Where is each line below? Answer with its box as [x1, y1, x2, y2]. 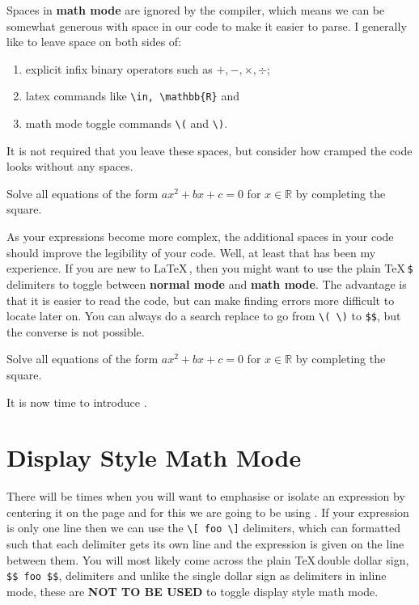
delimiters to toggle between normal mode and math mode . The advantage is [6, 275, 407, 292]
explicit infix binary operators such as [25, 60, 213, 77]
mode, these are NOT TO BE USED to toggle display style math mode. [6, 582, 379, 599]
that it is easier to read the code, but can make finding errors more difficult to [6, 291, 395, 308]
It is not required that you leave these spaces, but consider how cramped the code [6, 142, 413, 159]
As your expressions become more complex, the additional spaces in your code [6, 228, 394, 245]
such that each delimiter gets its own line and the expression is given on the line [6, 535, 404, 552]
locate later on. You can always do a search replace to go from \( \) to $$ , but [6, 307, 401, 324]
